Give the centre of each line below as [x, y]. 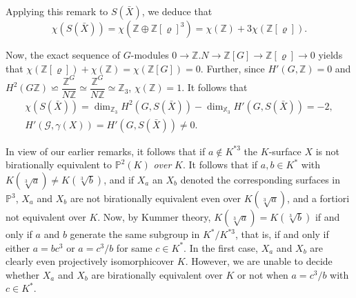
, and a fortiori [318, 198]
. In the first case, [221, 247]
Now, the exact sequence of [63, 54]
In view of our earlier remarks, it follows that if [106, 151]
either [18, 247]
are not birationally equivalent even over [155, 198]
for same [134, 247]
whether [23, 274]
